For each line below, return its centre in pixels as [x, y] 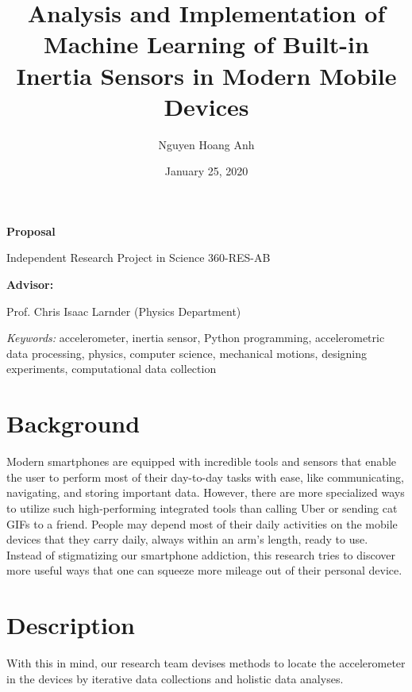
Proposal [31, 231]
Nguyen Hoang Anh [206, 144]
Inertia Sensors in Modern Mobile [206, 75]
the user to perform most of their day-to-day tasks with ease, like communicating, [206, 477]
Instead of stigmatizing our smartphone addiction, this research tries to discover [201, 554]
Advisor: [30, 284]
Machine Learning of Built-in [206, 44]
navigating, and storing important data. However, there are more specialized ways [206, 492]
